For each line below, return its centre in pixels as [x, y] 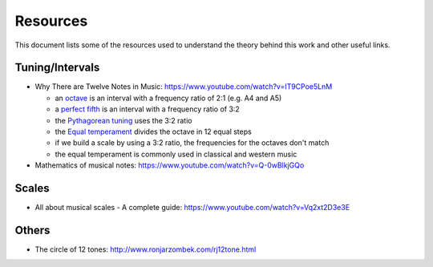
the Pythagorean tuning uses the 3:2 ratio [123, 120]
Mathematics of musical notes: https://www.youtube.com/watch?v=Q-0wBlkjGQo [170, 165]
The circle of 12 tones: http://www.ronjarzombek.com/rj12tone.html [146, 249]
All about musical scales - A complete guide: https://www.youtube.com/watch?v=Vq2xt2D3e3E [192, 208]
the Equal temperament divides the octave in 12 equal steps [153, 131]
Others [32, 230]
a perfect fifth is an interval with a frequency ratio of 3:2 [147, 109]
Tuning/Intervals [57, 68]
